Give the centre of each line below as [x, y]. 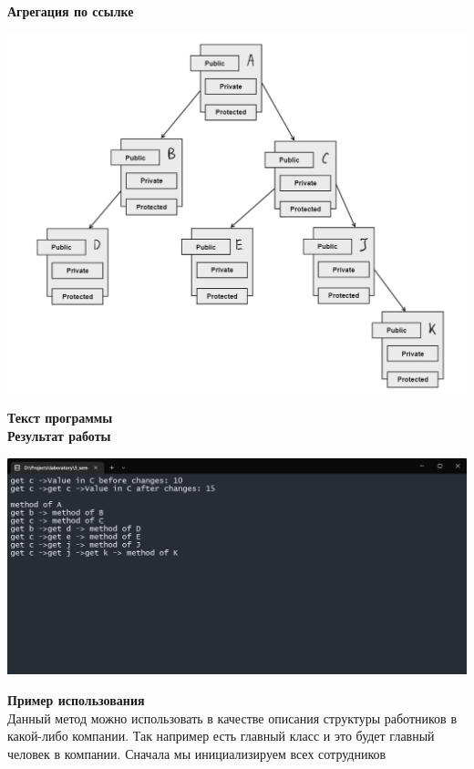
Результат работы [59, 436]
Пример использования [76, 699]
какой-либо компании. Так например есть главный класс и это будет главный [221, 736]
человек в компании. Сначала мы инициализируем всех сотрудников [197, 753]
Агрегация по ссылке [71, 11]
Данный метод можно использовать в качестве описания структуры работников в [232, 718]
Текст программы [60, 418]
